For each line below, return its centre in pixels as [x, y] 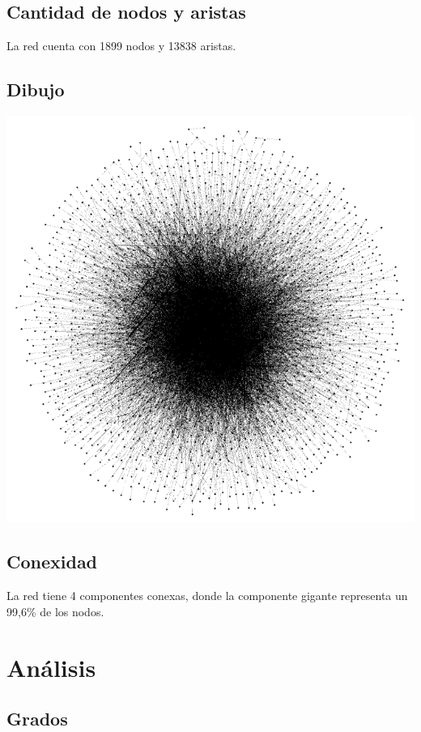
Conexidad [52, 562]
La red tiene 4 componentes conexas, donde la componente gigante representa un [207, 596]
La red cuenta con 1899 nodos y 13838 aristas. [121, 46]
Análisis [51, 667]
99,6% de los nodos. [55, 611]
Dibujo [36, 89]
